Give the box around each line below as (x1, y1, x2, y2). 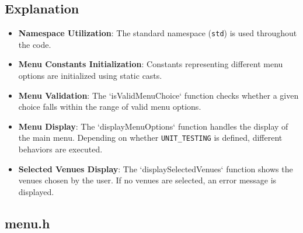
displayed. (18, 185, 54, 197)
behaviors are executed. (18, 143, 103, 155)
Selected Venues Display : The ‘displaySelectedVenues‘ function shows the (18, 162, 293, 175)
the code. (18, 38, 51, 50)
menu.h (5, 214, 50, 232)
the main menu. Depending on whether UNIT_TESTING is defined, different (18, 131, 283, 144)
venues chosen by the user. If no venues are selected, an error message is (18, 174, 277, 186)
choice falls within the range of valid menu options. (18, 100, 201, 113)
